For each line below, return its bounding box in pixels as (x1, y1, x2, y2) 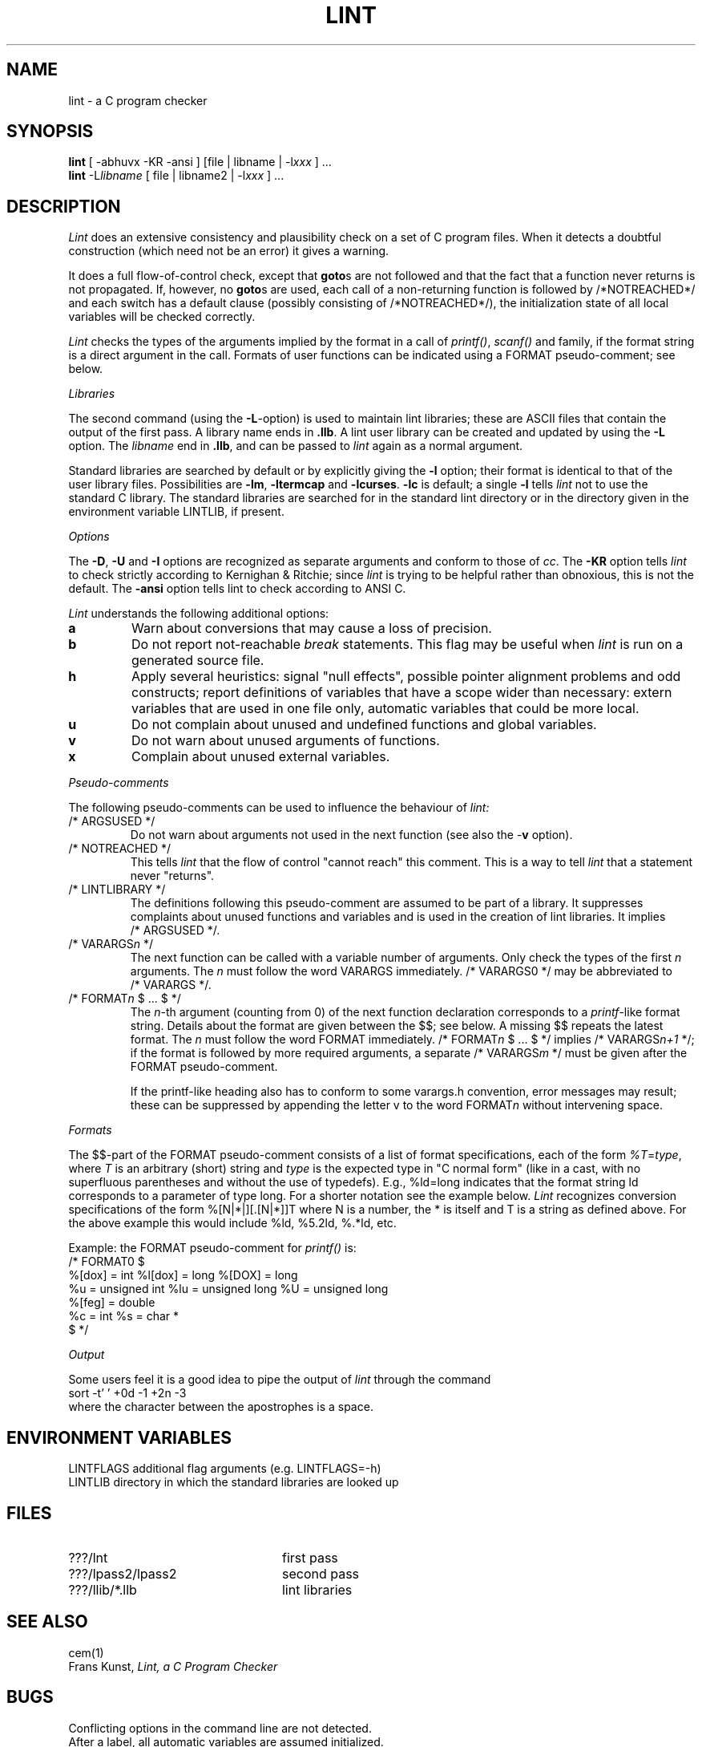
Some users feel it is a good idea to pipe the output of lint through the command (68, 1372, 491, 1387)
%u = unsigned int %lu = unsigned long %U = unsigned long (68, 1282, 389, 1296)
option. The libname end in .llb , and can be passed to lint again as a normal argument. (68, 439, 523, 453)
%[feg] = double (68, 1295, 155, 1310)
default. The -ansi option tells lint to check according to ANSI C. (68, 582, 406, 596)
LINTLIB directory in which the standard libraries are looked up (68, 1475, 399, 1490)
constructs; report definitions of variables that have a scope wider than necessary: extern (131, 684, 672, 701)
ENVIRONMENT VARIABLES (6, 1427, 232, 1448)
